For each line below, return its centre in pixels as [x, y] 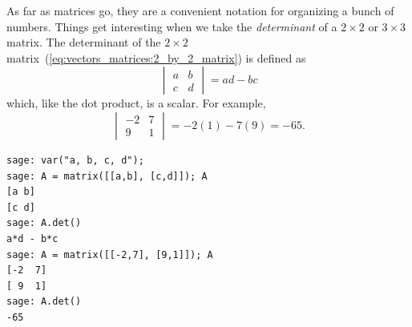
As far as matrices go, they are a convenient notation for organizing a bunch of [200, 10]
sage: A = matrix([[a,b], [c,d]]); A [107, 176]
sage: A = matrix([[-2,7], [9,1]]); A [110, 254]
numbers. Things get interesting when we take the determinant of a [172, 26]
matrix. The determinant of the [84, 42]
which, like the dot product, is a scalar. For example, [136, 103]
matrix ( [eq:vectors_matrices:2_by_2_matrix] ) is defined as [156, 57]
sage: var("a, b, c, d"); [75, 160]
